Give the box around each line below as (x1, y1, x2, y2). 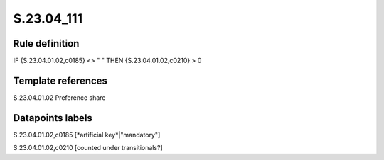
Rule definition (13, 38, 80, 50)
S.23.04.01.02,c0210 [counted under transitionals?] (13, 144, 163, 152)
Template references (13, 74, 108, 86)
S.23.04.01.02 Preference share (13, 93, 106, 102)
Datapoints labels (13, 112, 92, 124)
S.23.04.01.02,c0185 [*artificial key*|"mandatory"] (13, 130, 161, 139)
